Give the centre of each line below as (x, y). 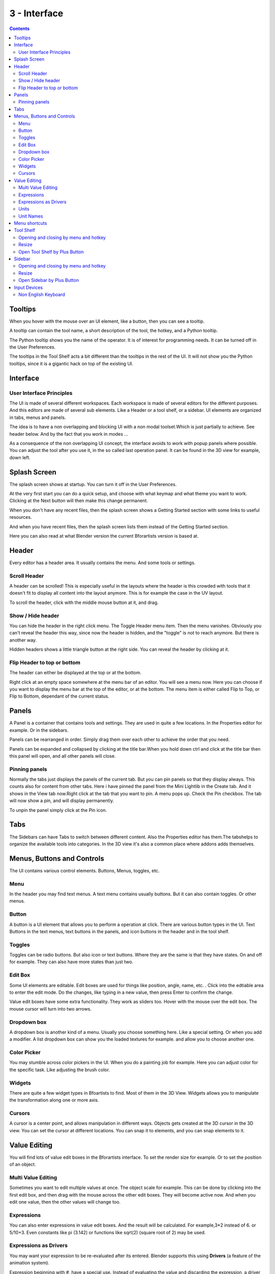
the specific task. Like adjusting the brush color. (60, 1070)
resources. (21, 517)
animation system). (29, 1263)
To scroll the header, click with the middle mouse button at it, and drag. (84, 602)
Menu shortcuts (31, 223)
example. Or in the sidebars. (39, 730)
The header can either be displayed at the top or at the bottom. (75, 673)
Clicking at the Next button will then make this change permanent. (79, 501)
